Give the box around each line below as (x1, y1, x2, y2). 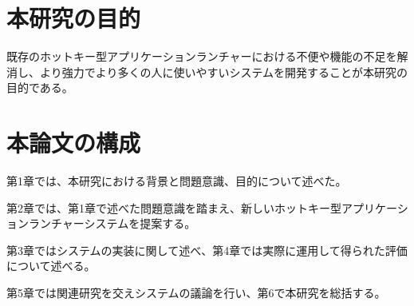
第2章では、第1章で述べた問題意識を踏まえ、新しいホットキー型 (6, 199, 341, 216)
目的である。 (6, 79, 73, 96)
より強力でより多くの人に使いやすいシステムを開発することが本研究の (39, 63, 408, 80)
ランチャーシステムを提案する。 (28, 215, 196, 232)
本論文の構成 (6, 126, 141, 159)
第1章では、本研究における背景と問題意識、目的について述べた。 (6, 173, 347, 189)
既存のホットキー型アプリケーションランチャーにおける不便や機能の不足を (6, 48, 397, 65)
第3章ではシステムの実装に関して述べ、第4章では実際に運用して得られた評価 (6, 241, 408, 258)
